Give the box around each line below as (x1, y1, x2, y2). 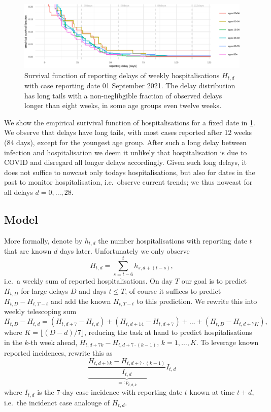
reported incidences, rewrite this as (4, 348, 113, 358)
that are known (4, 246, 52, 256)
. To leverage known (196, 336, 259, 347)
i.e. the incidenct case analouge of (4, 397, 110, 407)
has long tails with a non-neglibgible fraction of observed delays (24, 90, 222, 100)
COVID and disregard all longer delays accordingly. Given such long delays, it (4, 157, 247, 167)
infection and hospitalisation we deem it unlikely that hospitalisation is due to (4, 147, 247, 157)
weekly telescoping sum (4, 306, 77, 317)
